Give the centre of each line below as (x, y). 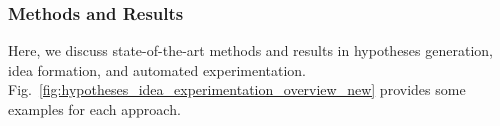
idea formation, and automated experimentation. (157, 69)
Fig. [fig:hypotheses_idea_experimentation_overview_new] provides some (237, 89)
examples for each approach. (94, 109)
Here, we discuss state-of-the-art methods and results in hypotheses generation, (250, 50)
